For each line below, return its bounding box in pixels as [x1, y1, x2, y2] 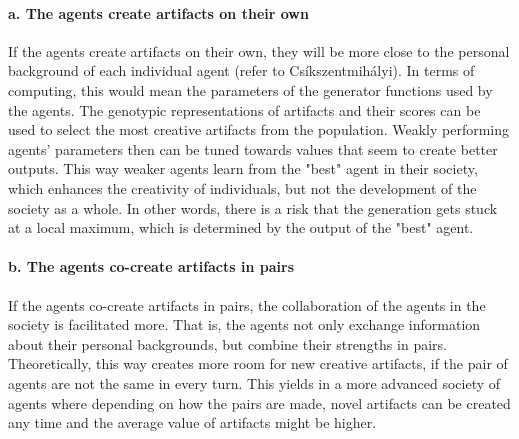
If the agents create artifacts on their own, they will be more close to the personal [8, 40, 510, 61]
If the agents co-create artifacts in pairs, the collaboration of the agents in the [8, 294, 486, 315]
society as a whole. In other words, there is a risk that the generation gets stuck [8, 197, 498, 218]
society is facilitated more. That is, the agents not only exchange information [8, 314, 481, 335]
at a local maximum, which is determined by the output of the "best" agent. [8, 217, 474, 238]
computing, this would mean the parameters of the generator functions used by [8, 79, 493, 100]
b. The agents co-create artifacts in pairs [8, 256, 295, 277]
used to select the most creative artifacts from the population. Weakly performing [8, 119, 510, 140]
